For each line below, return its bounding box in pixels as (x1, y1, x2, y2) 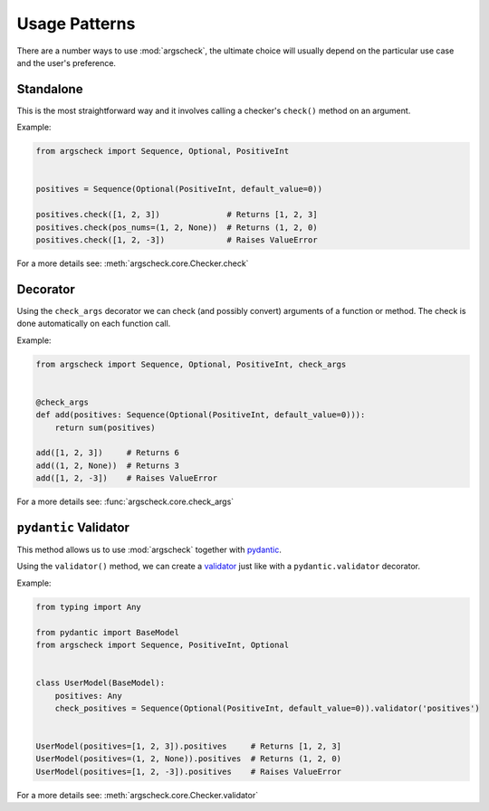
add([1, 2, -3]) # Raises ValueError (35, 473, 217, 483)
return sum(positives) (54, 422, 156, 433)
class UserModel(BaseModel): (35, 678, 166, 688)
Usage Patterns (16, 14, 136, 33)
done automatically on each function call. (16, 318, 171, 329)
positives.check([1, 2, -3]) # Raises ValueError (35, 234, 318, 244)
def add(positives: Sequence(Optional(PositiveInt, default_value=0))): (35, 410, 366, 420)
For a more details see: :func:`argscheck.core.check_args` (16, 496, 235, 507)
